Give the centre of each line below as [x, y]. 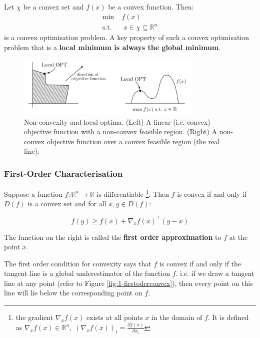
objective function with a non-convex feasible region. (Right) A [121, 131]
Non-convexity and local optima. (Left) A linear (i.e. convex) [117, 121]
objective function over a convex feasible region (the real [133, 141]
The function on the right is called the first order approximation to [113, 237]
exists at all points [114, 317]
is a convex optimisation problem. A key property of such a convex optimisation [127, 37]
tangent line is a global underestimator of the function [87, 273]
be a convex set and [53, 7]
